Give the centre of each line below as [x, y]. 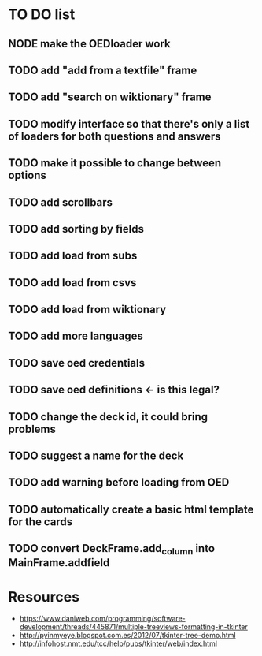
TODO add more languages [76, 336]
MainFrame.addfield [59, 563]
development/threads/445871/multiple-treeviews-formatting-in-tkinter [133, 627]
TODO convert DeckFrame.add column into [111, 550]
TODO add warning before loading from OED [119, 483]
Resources [44, 596]
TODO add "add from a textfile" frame [103, 70]
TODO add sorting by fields [76, 229]
